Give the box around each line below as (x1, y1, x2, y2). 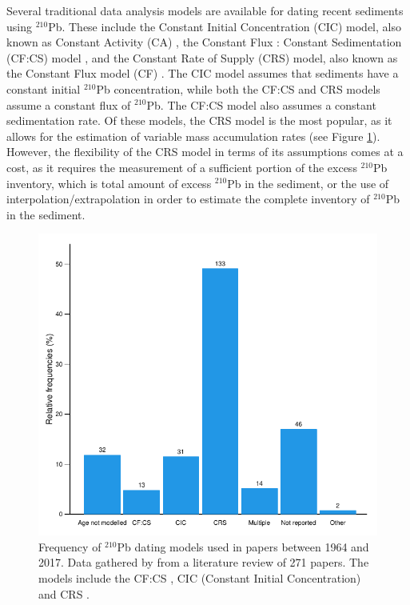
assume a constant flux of (6, 96, 131, 113)
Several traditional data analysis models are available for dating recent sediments (6, 2, 404, 18)
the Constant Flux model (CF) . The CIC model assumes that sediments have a (6, 65, 399, 82)
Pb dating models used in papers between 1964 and (117, 538, 369, 555)
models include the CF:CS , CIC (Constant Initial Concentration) (38, 569, 361, 586)
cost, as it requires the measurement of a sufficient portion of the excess (6, 158, 357, 175)
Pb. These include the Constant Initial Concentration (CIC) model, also (48, 18, 401, 34)
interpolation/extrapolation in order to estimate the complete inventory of (6, 190, 370, 207)
